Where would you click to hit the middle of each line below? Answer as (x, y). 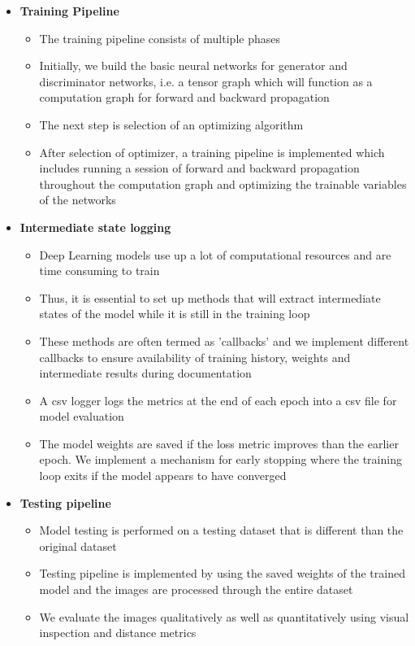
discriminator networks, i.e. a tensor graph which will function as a (206, 81)
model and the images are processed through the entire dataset (196, 589)
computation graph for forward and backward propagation (184, 97)
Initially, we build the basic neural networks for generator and (193, 65)
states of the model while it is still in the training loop (175, 314)
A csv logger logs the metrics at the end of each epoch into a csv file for (218, 400)
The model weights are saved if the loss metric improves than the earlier (219, 443)
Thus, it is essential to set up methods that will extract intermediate (210, 297)
